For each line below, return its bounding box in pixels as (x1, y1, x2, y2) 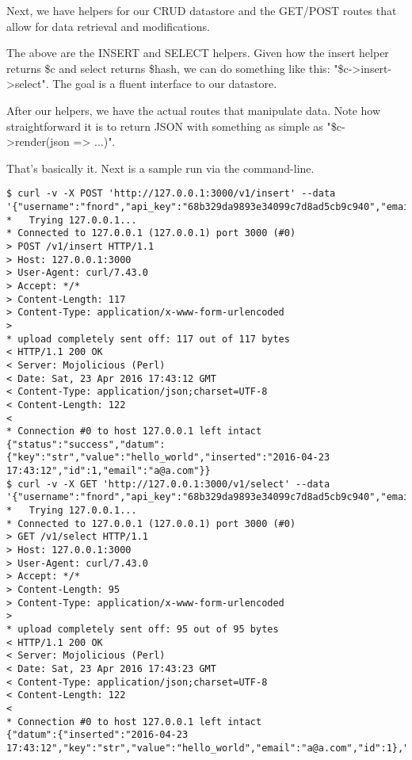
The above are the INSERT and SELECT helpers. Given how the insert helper (6, 44, 389, 61)
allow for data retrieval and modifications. (6, 17, 210, 34)
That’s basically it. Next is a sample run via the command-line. (6, 159, 315, 176)
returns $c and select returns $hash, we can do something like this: (6, 59, 330, 76)
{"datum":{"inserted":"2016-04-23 (6, 729, 189, 741)
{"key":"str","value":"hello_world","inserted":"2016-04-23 (6, 452, 330, 464)
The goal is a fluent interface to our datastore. (52, 75, 277, 92)
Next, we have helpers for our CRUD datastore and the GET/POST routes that (6, 2, 397, 18)
